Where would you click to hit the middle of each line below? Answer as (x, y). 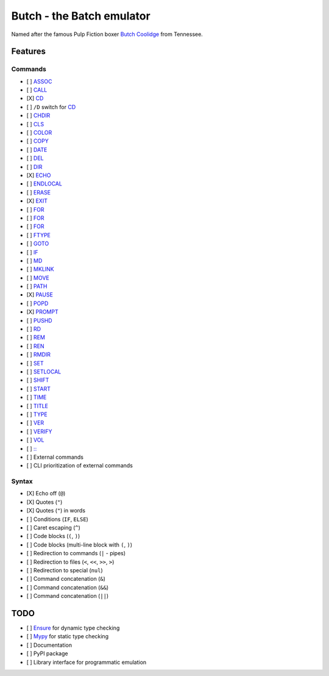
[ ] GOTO (38, 243)
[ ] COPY (37, 141)
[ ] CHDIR (38, 115)
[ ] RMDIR (39, 354)
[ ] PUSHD (39, 320)
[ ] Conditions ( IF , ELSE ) (57, 519)
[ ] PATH (37, 286)
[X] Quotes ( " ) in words (56, 511)
